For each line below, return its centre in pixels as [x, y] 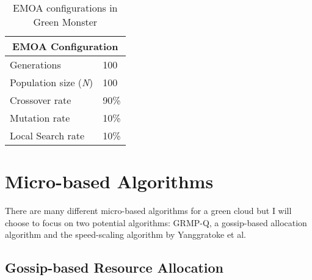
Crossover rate [41, 100]
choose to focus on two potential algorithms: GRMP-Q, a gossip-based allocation [156, 222]
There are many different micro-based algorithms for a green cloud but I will [148, 211]
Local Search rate [47, 135]
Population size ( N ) [52, 82]
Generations [35, 64]
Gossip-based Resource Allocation [114, 267]
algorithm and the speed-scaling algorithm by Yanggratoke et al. [126, 234]
